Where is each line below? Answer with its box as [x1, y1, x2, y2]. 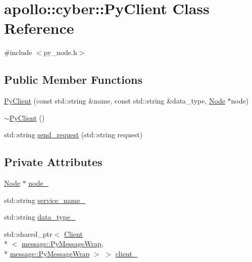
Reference [4, 18, 74, 38]
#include [4, 47, 32, 58]
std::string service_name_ [4, 194, 85, 205]
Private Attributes [4, 154, 103, 170]
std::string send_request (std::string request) [4, 129, 143, 140]
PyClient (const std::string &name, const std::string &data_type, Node [4, 95, 225, 106]
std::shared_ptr [4, 228, 53, 239]
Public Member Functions [4, 72, 142, 87]
